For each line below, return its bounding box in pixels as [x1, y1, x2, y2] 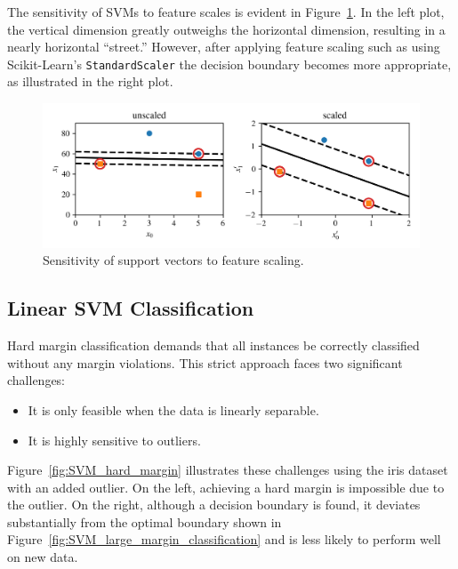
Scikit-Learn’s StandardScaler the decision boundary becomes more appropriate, [7, 54, 452, 73]
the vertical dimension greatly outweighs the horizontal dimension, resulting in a [7, 20, 446, 38]
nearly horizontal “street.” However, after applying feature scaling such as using [7, 37, 440, 56]
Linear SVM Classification [7, 294, 254, 322]
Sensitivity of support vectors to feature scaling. [43, 251, 304, 269]
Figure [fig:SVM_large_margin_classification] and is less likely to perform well [7, 530, 441, 549]
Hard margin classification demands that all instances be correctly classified [7, 336, 420, 355]
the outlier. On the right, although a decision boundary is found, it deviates [7, 495, 421, 514]
